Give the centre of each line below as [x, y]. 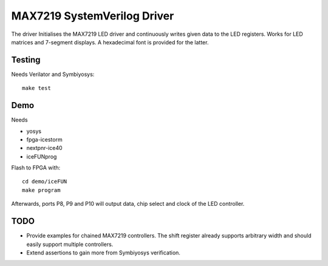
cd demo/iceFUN [45, 182]
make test [36, 88]
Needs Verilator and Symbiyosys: [53, 74]
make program [41, 190]
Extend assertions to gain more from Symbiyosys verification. [103, 253]
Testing [26, 60]
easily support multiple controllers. [70, 244]
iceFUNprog [42, 156]
